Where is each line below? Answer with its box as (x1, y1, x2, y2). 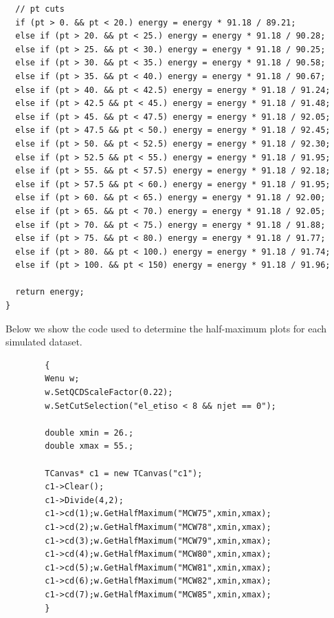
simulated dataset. (5, 334, 82, 349)
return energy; (15, 287, 85, 297)
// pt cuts (15, 4, 65, 14)
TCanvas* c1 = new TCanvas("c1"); (45, 468, 203, 478)
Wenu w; (45, 374, 80, 384)
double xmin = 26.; (45, 427, 134, 438)
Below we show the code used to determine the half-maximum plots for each (5, 321, 327, 335)
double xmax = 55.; (45, 441, 134, 451)
